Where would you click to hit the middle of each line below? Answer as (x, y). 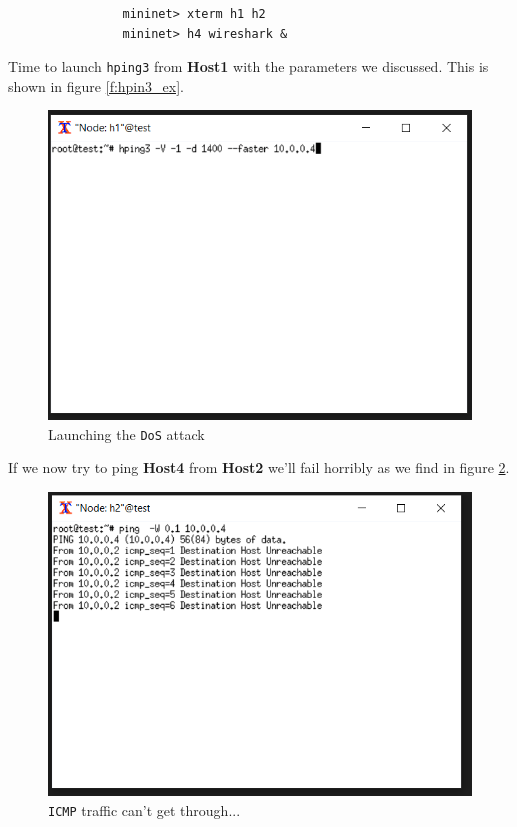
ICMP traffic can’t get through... (144, 809)
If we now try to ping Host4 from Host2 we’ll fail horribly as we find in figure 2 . (259, 467)
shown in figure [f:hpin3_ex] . (96, 85)
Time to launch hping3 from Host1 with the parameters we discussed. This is (248, 66)
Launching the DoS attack (126, 433)
